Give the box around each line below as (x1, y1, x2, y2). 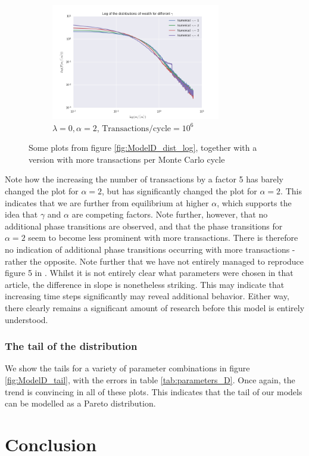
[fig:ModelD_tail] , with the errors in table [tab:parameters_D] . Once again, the (5, 373, 295, 386)
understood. (5, 313, 48, 325)
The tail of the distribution (5, 339, 138, 353)
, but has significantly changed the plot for (102, 184, 257, 197)
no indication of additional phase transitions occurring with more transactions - (5, 243, 295, 255)
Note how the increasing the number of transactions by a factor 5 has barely (5, 173, 283, 185)
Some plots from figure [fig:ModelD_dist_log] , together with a (29, 141, 257, 154)
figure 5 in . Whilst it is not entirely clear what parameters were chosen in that (5, 266, 294, 279)
